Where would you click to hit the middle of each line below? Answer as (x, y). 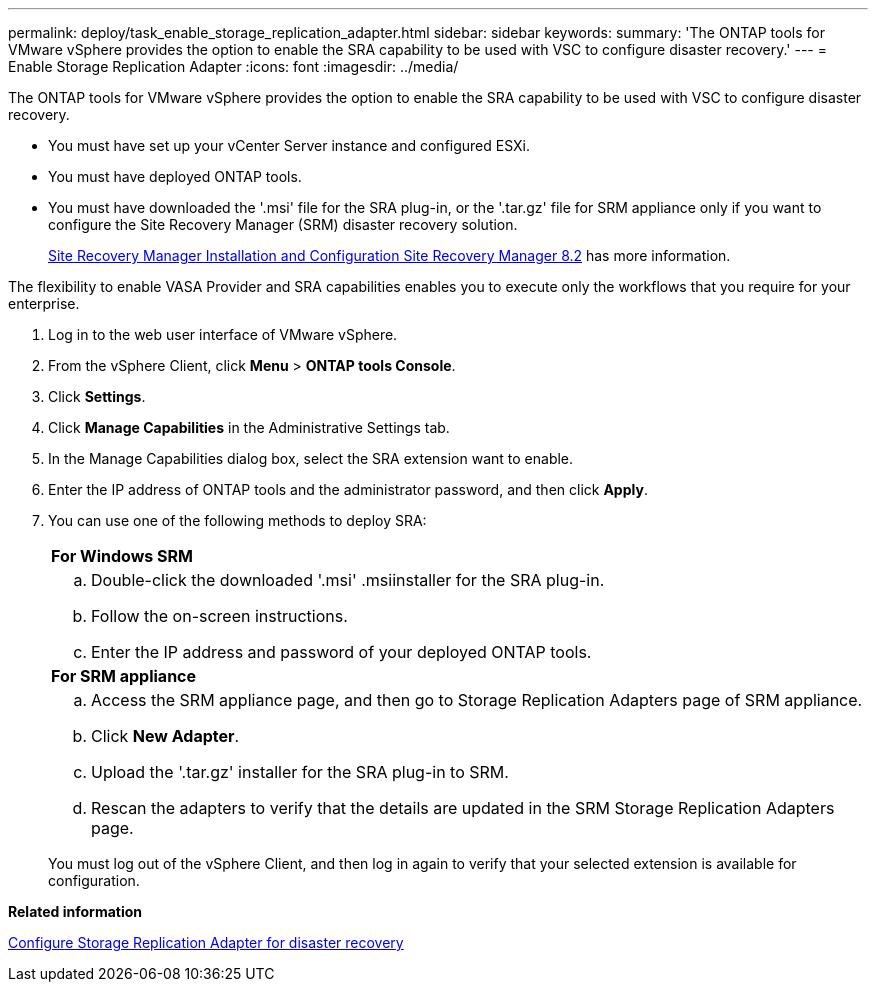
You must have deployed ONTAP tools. (175, 176)
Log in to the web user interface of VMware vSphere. (223, 334)
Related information (75, 911)
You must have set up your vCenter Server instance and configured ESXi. (289, 145)
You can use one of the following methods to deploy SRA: (237, 520)
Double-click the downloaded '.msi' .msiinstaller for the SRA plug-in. (348, 580)
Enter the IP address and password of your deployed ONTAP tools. (341, 652)
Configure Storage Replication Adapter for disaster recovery (206, 942)
